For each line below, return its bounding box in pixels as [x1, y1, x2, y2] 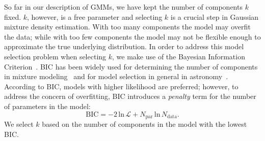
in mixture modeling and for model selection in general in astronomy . [4, 71, 228, 82]
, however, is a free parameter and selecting [27, 11, 163, 22]
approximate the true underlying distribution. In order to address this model [4, 41, 244, 52]
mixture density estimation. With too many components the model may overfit [4, 21, 251, 32]
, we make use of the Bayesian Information [112, 51, 245, 61]
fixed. [4, 11, 21, 22]
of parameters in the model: [4, 100, 91, 111]
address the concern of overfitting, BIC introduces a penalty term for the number [4, 91, 256, 101]
